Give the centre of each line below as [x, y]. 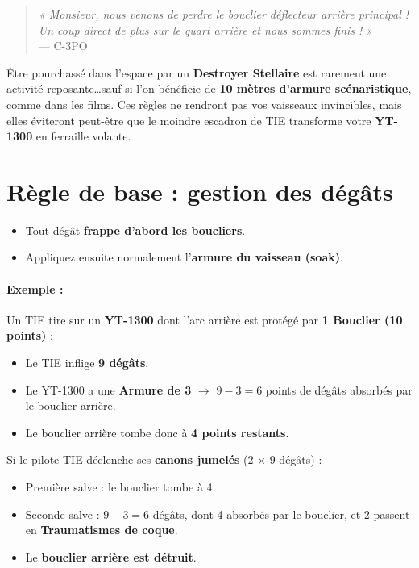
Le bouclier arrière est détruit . [111, 556]
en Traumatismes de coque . [102, 530]
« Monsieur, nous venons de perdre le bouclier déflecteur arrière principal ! [224, 14]
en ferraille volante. [83, 136]
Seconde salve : [62, 514]
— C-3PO [63, 46]
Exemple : [35, 288]
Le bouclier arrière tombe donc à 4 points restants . [157, 432]
